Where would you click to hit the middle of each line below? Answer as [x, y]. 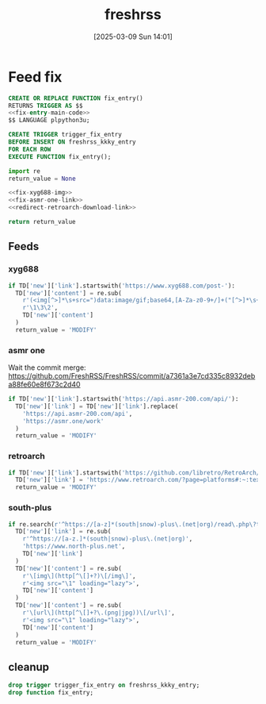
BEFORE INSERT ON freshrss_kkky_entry [72, 142]
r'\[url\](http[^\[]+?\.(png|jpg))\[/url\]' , [99, 613]
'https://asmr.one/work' [63, 421]
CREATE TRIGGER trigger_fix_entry [65, 135]
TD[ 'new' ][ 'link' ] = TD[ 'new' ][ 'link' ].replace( [97, 406]
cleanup [29, 667]
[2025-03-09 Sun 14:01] [133, 37]
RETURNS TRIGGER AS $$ [46, 106]
